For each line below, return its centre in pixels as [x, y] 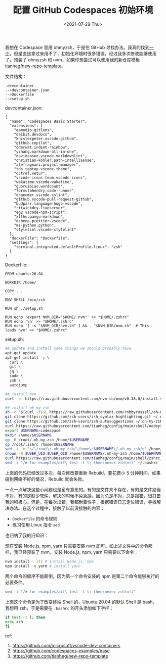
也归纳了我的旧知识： [27, 535]
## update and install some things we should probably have [68, 348]
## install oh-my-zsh [27, 408]
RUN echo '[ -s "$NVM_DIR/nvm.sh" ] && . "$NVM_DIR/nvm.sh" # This [77, 326]
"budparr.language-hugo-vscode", [48, 203]
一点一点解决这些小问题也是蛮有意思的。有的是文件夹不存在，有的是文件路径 [83, 489]
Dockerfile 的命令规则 [35, 519]
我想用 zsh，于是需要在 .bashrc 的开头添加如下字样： [60, 608]
